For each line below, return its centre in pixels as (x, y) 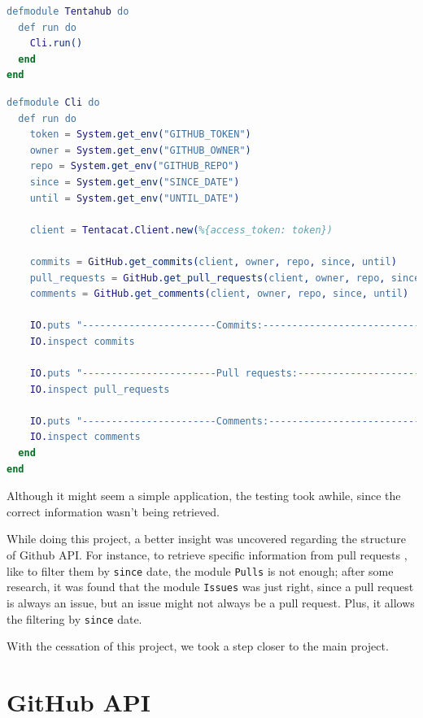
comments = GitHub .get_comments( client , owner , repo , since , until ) (219, 294)
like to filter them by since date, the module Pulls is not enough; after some (200, 570)
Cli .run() (56, 44)
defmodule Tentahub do (68, 11)
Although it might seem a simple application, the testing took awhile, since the (204, 496)
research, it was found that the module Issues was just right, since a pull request (210, 587)
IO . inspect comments (85, 437)
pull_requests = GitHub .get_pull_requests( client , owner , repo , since (225, 278)
